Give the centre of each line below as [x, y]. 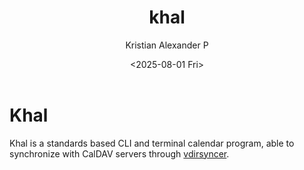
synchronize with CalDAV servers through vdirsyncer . [119, 153]
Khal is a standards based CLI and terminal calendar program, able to [152, 143]
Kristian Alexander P [167, 45]
